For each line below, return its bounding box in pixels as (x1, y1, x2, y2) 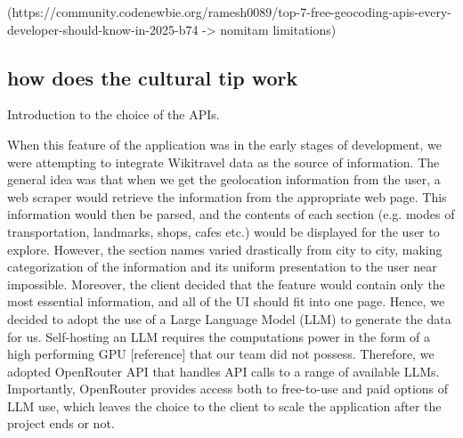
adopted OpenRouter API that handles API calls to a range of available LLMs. (7, 361, 440, 380)
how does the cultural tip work (7, 63, 298, 91)
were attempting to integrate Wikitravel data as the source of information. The (7, 152, 440, 171)
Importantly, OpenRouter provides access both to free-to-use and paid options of (7, 379, 449, 398)
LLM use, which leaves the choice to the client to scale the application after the (7, 396, 442, 415)
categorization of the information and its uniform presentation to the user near (7, 257, 437, 276)
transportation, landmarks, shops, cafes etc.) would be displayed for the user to (7, 222, 440, 240)
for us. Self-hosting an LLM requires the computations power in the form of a (7, 327, 430, 345)
